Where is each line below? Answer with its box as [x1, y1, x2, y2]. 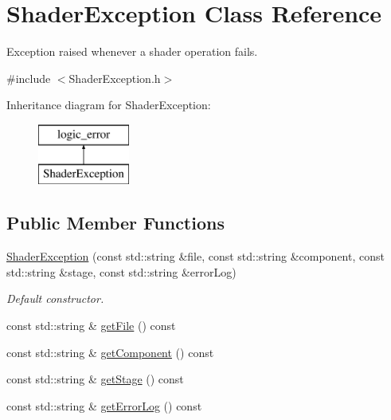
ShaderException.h [68, 69, 161, 86]
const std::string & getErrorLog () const [6, 397, 202, 414]
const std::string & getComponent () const [6, 343, 214, 360]
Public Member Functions [6, 210, 225, 235]
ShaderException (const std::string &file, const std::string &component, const [6, 248, 385, 265]
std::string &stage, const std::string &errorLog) [6, 263, 237, 280]
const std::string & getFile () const [6, 317, 176, 334]
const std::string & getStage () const [6, 371, 184, 387]
